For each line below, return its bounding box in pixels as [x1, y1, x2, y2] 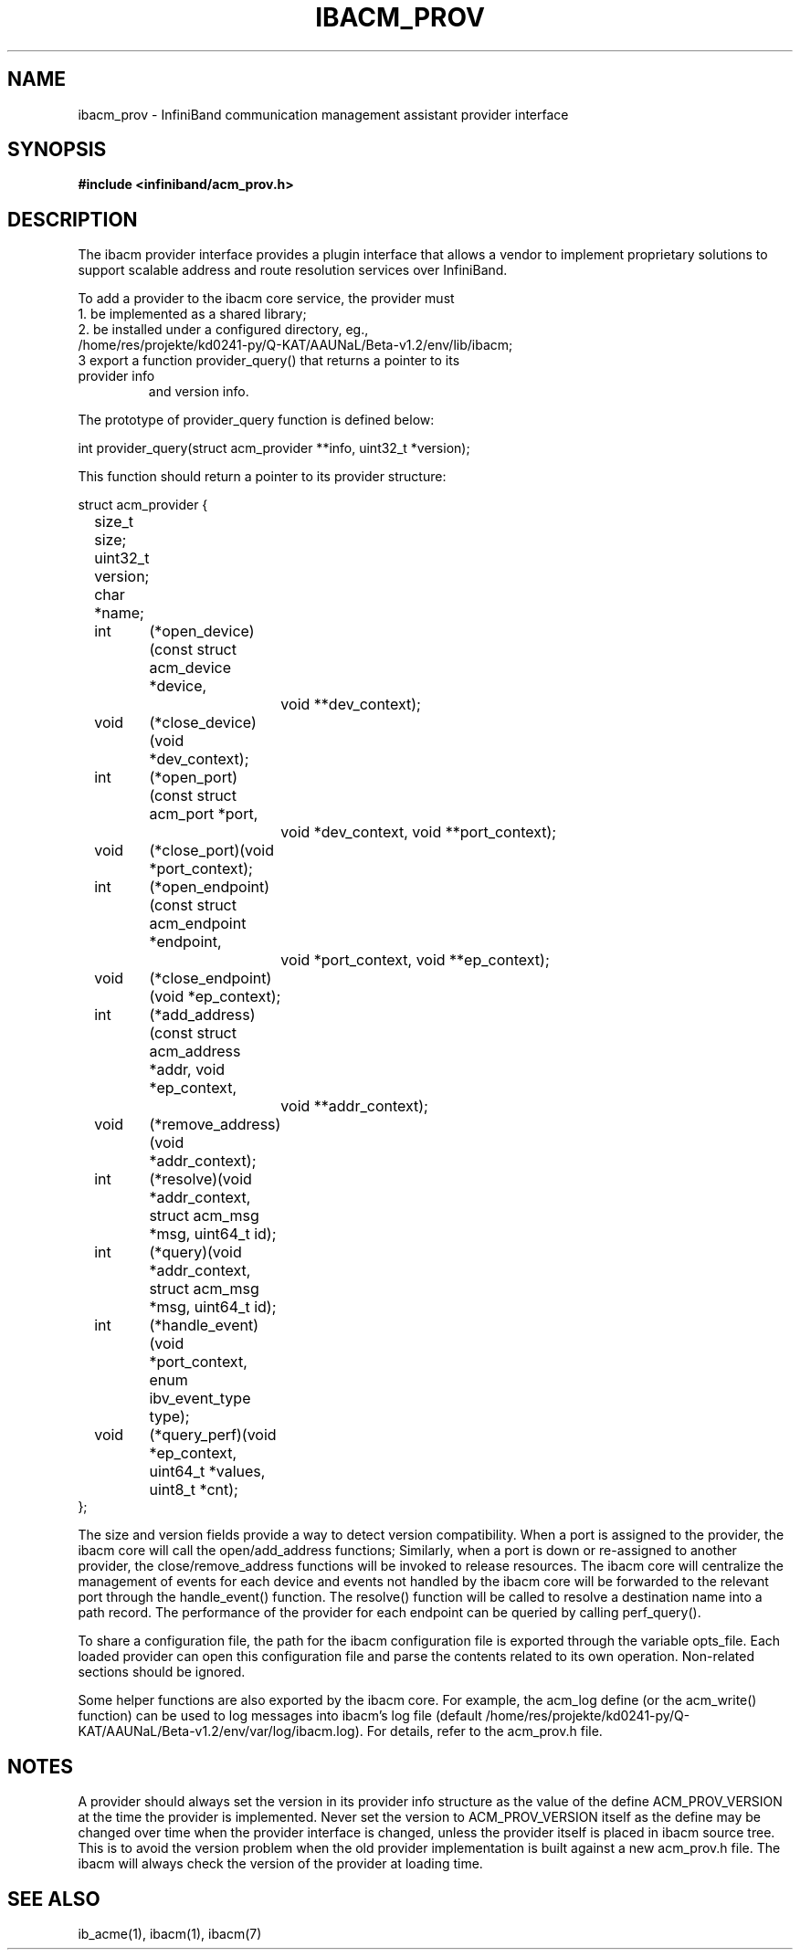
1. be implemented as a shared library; [78, 306, 307, 322]
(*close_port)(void [149, 841, 275, 860]
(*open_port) [149, 768, 238, 787]
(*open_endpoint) [149, 878, 270, 897]
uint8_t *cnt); [149, 1480, 238, 1499]
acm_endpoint [149, 914, 247, 933]
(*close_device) [149, 713, 257, 732]
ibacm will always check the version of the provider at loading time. [78, 1856, 483, 1872]
